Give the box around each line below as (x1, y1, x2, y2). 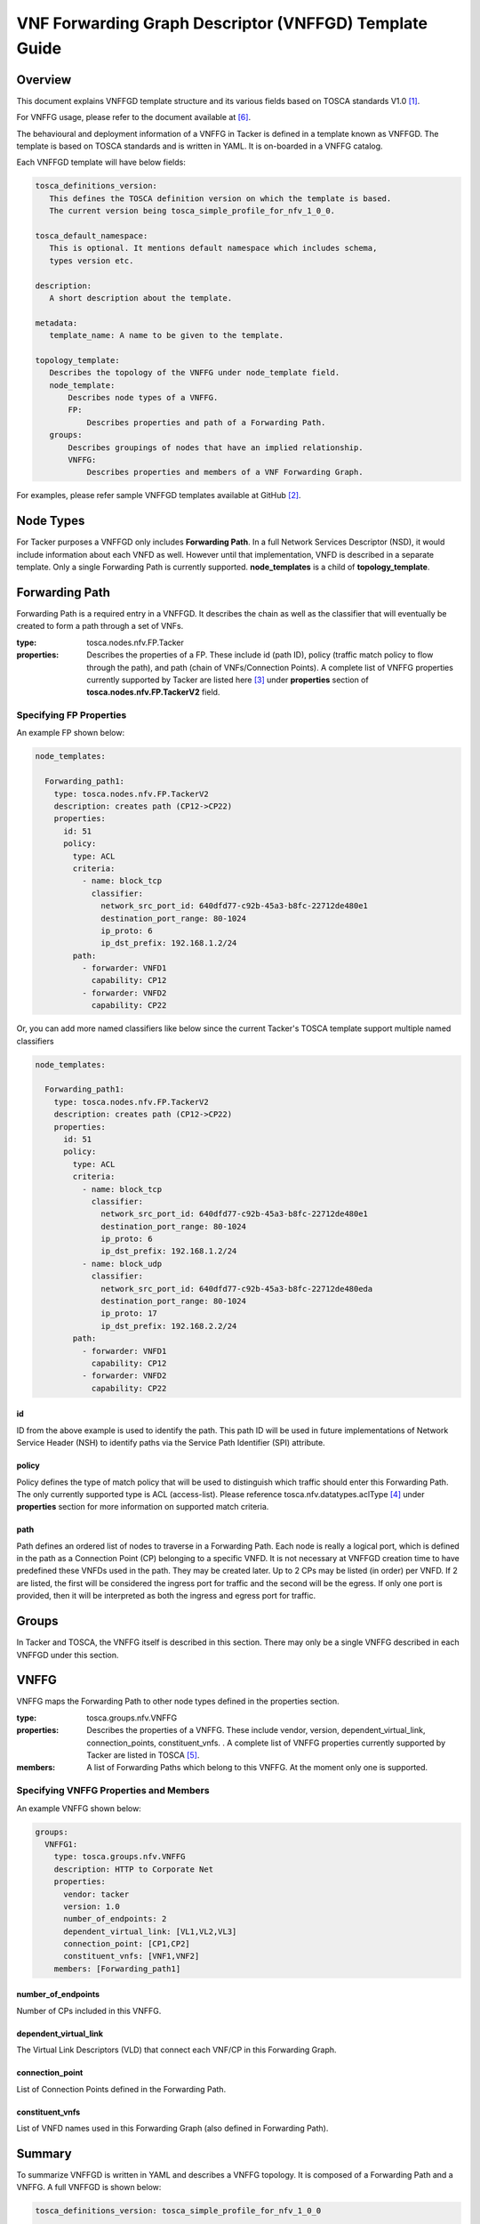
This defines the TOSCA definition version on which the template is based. (49, 193, 392, 204)
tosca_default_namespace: (35, 230, 148, 240)
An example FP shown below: (16, 728, 124, 738)
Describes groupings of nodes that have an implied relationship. (68, 442, 364, 453)
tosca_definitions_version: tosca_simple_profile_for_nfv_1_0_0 (35, 2206, 322, 2216)
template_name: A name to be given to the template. (49, 330, 284, 341)
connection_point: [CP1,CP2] (63, 1939, 190, 1949)
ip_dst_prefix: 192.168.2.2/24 (100, 1321, 237, 1331)
